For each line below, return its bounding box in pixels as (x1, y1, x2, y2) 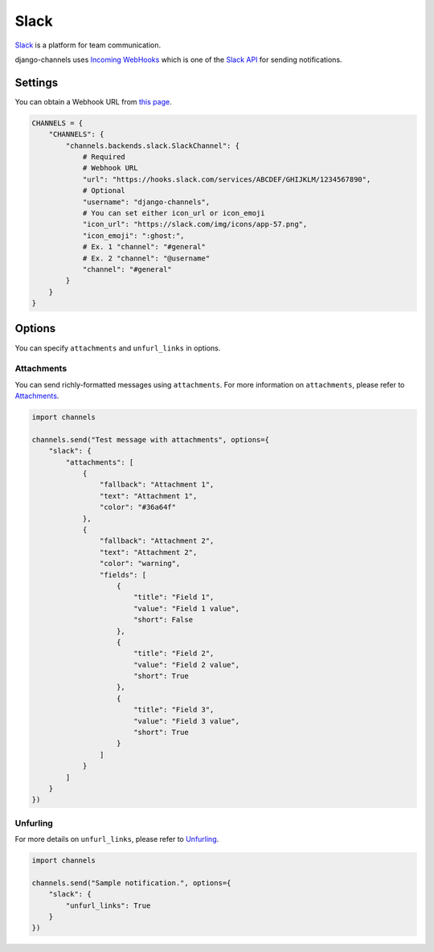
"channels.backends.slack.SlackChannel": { (65, 141, 240, 150)
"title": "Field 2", (133, 649, 215, 659)
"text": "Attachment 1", (99, 491, 198, 500)
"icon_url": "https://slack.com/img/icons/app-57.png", (82, 220, 308, 229)
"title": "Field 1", (133, 593, 215, 602)
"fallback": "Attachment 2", (99, 536, 215, 546)
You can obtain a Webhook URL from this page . (14, 96, 172, 106)
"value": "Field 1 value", (133, 604, 240, 613)
